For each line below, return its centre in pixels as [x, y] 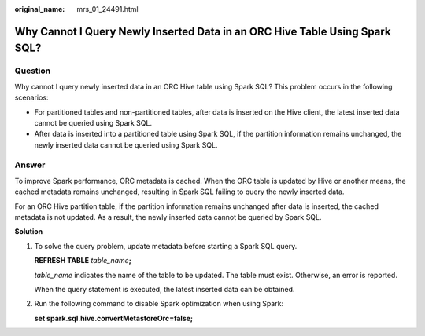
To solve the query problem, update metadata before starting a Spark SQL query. [166, 246]
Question [33, 71]
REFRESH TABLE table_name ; [83, 261]
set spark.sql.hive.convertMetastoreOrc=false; [113, 318]
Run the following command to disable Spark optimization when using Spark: [159, 304]
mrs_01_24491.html [107, 9]
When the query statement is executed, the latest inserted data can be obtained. [164, 289]
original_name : [40, 9]
